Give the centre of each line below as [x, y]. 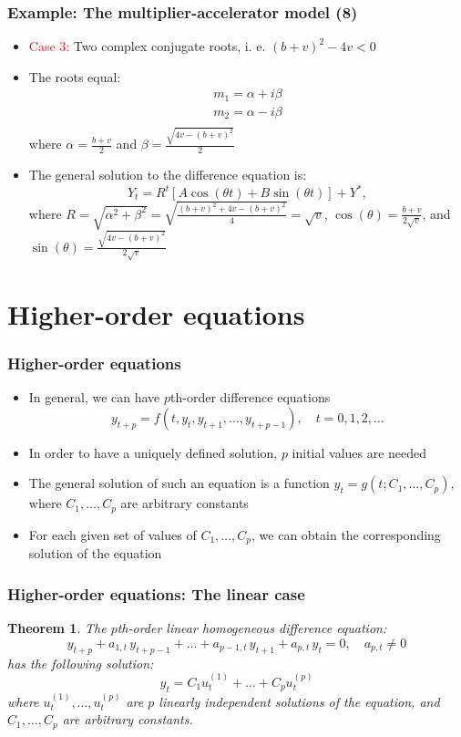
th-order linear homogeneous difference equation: [252, 628]
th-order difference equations [251, 397]
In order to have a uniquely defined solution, [153, 452]
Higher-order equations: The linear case [156, 593]
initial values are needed [359, 452]
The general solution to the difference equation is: [168, 174]
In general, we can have [94, 397]
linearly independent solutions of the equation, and [299, 701]
